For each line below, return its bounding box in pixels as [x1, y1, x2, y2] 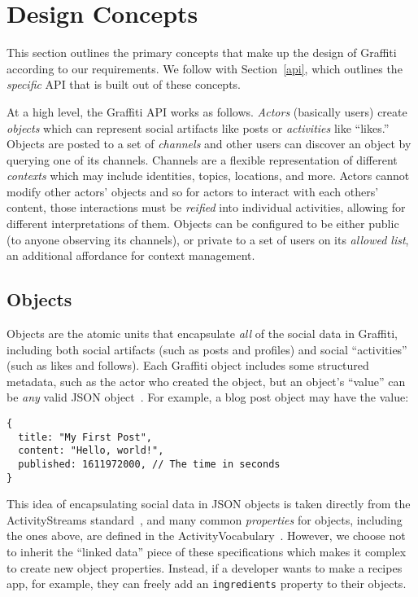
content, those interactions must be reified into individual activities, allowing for [7, 199, 406, 216]
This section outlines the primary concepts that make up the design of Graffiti [7, 44, 397, 61]
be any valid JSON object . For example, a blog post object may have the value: [7, 388, 409, 406]
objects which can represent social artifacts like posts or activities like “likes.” [7, 119, 390, 136]
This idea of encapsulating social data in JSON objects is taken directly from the [7, 495, 411, 512]
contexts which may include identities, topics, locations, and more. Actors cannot [7, 167, 410, 184]
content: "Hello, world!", [18, 445, 164, 457]
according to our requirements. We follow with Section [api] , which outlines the [7, 59, 403, 77]
